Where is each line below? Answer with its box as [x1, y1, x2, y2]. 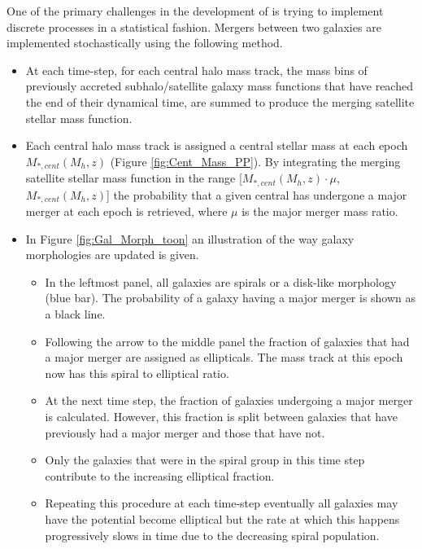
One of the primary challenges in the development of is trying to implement [7, 2, 384, 19]
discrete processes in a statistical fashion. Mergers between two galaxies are [7, 18, 381, 35]
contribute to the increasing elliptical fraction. [45, 467, 275, 484]
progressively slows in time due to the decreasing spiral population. [45, 526, 380, 543]
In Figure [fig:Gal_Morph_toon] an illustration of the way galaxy [25, 230, 355, 247]
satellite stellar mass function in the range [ [25, 169, 242, 187]
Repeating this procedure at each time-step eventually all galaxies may [45, 494, 398, 512]
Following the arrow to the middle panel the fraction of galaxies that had [45, 332, 410, 349]
